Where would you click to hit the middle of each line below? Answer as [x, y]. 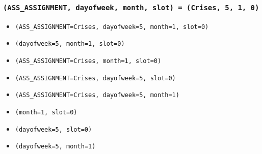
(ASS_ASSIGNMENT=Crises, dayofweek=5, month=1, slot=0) [112, 27]
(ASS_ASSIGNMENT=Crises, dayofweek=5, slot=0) [95, 78]
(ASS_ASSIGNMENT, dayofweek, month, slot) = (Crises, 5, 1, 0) [131, 7]
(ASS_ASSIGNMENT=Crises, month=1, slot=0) [88, 61]
